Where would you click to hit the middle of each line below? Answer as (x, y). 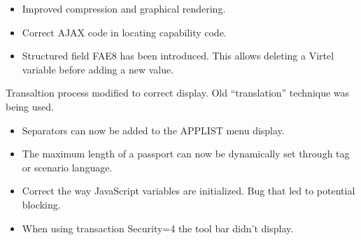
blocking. (41, 204)
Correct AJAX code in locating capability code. (124, 32)
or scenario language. (67, 167)
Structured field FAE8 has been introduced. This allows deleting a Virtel (178, 56)
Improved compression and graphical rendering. (124, 8)
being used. (30, 106)
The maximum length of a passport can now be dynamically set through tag (186, 154)
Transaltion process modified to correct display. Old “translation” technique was (178, 93)
